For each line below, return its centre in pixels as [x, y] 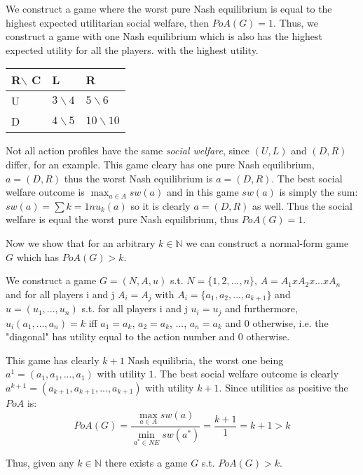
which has [38, 256]
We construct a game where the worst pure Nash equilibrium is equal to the [169, 8]
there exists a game [146, 462]
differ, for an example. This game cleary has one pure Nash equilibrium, [160, 164]
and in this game [203, 192]
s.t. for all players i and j [135, 308]
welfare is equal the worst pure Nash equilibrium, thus [122, 219]
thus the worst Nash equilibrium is [138, 178]
